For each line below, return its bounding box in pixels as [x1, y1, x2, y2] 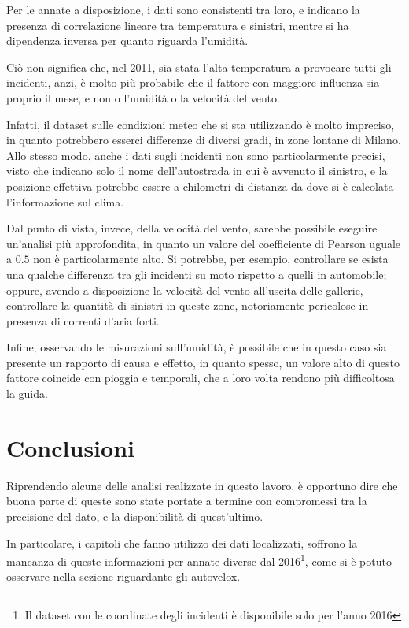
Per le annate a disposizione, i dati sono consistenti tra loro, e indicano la [6, 2, 360, 17]
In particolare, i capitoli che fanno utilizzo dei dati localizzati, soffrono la [6, 534, 358, 551]
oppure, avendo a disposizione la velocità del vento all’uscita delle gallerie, [6, 281, 363, 298]
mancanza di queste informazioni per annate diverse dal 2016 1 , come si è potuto [6, 551, 392, 569]
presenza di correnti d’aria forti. [6, 312, 160, 329]
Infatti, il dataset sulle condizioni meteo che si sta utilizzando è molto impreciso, [6, 116, 395, 132]
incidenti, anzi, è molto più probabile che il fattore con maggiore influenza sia [6, 74, 380, 91]
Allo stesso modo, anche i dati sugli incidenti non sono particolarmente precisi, [6, 147, 385, 163]
